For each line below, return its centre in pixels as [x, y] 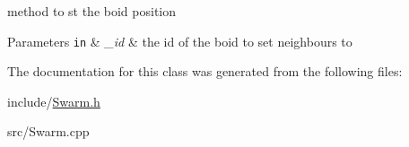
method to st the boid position [92, 11]
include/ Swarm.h [54, 101]
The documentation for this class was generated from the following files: [205, 71]
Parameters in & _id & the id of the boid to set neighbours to [180, 41]
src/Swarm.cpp [48, 131]
